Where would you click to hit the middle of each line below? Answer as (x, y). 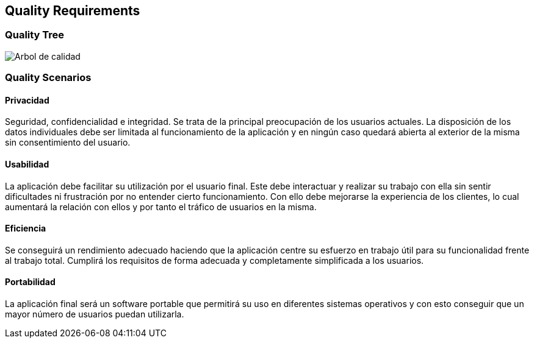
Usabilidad (27, 164)
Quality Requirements (73, 11)
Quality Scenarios (48, 78)
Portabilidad (30, 282)
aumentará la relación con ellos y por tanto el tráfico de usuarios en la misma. (161, 207)
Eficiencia (26, 228)
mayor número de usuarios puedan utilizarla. (95, 314)
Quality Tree (35, 35)
